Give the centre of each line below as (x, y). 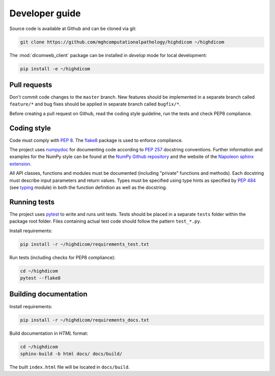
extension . (20, 164)
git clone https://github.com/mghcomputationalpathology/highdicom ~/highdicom (122, 42)
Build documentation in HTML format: (49, 333)
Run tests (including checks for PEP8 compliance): (62, 257)
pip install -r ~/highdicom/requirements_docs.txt (85, 320)
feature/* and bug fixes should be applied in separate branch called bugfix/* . (95, 104)
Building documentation (48, 294)
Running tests (32, 202)
